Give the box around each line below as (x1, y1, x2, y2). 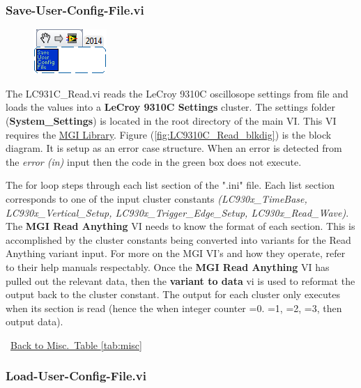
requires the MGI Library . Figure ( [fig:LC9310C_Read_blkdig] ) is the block (6, 127, 332, 141)
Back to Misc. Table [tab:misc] (10, 337, 142, 352)
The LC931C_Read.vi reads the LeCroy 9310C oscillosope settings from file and (6, 86, 348, 100)
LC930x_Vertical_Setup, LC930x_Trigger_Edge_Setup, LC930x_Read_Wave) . (6, 205, 349, 219)
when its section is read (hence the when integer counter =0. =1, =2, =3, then (6, 300, 342, 315)
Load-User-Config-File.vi (6, 367, 146, 385)
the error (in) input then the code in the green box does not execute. (6, 154, 302, 169)
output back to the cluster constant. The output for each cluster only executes (6, 287, 340, 302)
